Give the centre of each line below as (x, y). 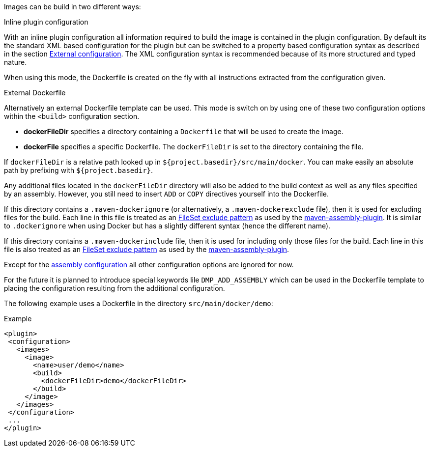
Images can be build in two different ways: (72, 7)
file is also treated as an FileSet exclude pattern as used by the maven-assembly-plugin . (147, 249)
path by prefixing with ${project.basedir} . (79, 170)
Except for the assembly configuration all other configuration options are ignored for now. (149, 265)
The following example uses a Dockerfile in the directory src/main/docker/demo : (139, 303)
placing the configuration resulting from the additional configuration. (115, 288)
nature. (15, 62)
